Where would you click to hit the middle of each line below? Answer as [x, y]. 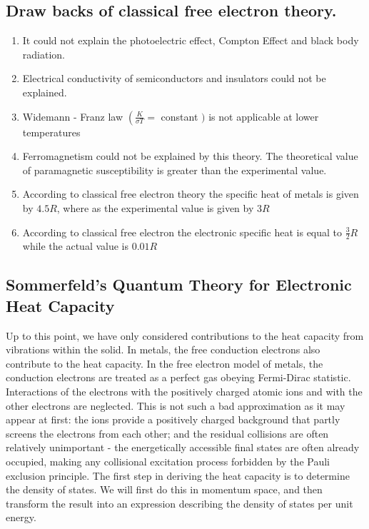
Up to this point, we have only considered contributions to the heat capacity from [185, 335]
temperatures [51, 132]
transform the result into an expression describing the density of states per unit [180, 503]
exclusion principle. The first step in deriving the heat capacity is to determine [178, 475]
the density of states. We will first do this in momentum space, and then [164, 489]
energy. [21, 517]
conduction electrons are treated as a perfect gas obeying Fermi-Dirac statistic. [178, 377]
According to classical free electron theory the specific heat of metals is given [191, 194]
